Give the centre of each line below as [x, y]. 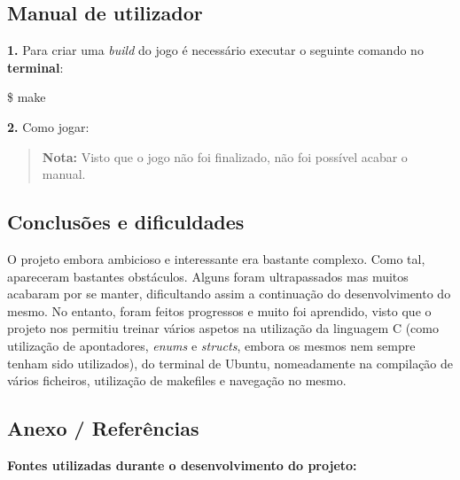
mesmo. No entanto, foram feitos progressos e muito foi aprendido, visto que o [219, 310]
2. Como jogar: [48, 126]
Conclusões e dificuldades [126, 222]
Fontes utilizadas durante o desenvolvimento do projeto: [182, 465]
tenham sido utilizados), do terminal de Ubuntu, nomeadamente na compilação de [230, 363]
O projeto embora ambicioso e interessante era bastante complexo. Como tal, [216, 258]
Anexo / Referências [103, 428]
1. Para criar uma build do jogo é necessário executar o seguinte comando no [215, 50]
